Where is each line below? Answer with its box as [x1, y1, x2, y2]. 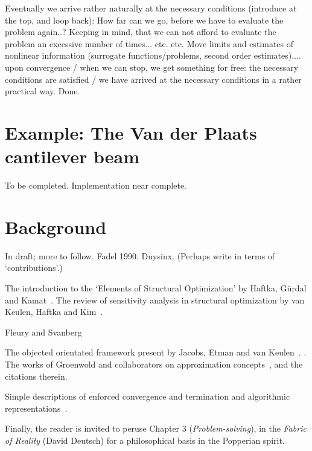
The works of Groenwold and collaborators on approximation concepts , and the [5, 357, 303, 370]
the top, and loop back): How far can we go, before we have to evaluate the [5, 13, 284, 26]
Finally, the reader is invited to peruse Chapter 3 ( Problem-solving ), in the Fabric [5, 422, 307, 435]
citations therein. [5, 369, 68, 382]
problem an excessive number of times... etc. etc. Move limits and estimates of [5, 37, 294, 50]
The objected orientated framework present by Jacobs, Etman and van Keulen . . [5, 346, 307, 359]
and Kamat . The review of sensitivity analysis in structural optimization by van [5, 293, 305, 306]
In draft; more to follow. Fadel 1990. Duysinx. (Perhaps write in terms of [5, 249, 275, 262]
